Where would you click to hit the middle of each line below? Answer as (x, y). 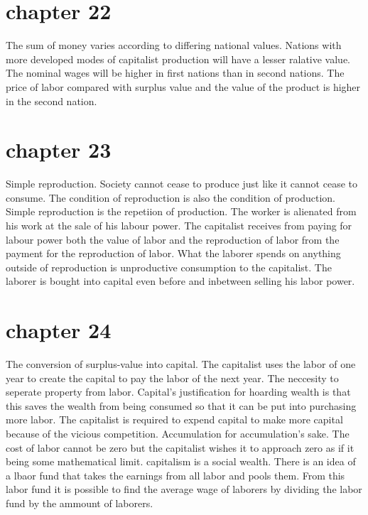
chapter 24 (59, 330)
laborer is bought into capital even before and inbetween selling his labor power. (180, 281)
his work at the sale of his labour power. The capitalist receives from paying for (179, 225)
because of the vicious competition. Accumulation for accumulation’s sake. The (178, 434)
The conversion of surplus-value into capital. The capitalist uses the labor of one (181, 364)
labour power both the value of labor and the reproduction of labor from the (173, 239)
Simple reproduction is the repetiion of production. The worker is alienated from (181, 211)
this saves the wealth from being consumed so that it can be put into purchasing (181, 405)
